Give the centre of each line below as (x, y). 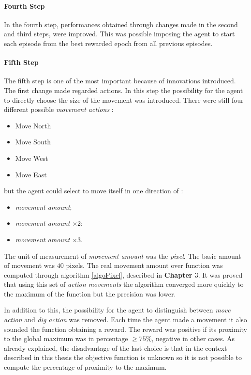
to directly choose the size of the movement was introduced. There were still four (124, 100)
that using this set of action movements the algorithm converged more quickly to (124, 284)
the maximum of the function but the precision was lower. (90, 293)
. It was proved (220, 274)
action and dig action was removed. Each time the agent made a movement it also (125, 320)
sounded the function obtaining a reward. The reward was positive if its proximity (125, 329)
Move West (32, 158)
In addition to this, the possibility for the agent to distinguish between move (117, 310)
